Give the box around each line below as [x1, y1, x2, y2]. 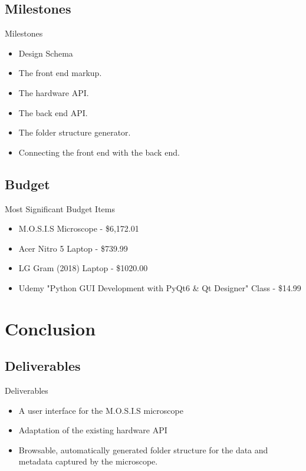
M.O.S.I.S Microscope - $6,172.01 [18, 222, 139, 235]
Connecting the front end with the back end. [18, 146, 180, 158]
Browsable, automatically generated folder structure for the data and [18, 443, 268, 456]
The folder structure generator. [18, 126, 131, 139]
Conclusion [5, 316, 96, 340]
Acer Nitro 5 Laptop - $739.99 [18, 242, 128, 254]
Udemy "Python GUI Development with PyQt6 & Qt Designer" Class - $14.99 [18, 281, 301, 294]
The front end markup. [18, 67, 102, 79]
